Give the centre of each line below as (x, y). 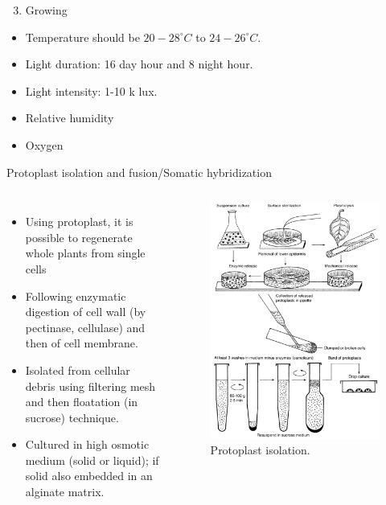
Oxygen (44, 144)
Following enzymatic (76, 296)
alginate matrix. (65, 492)
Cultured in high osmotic (87, 444)
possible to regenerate (79, 237)
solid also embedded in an (89, 476)
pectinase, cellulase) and (85, 327)
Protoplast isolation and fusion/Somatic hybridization (139, 172)
